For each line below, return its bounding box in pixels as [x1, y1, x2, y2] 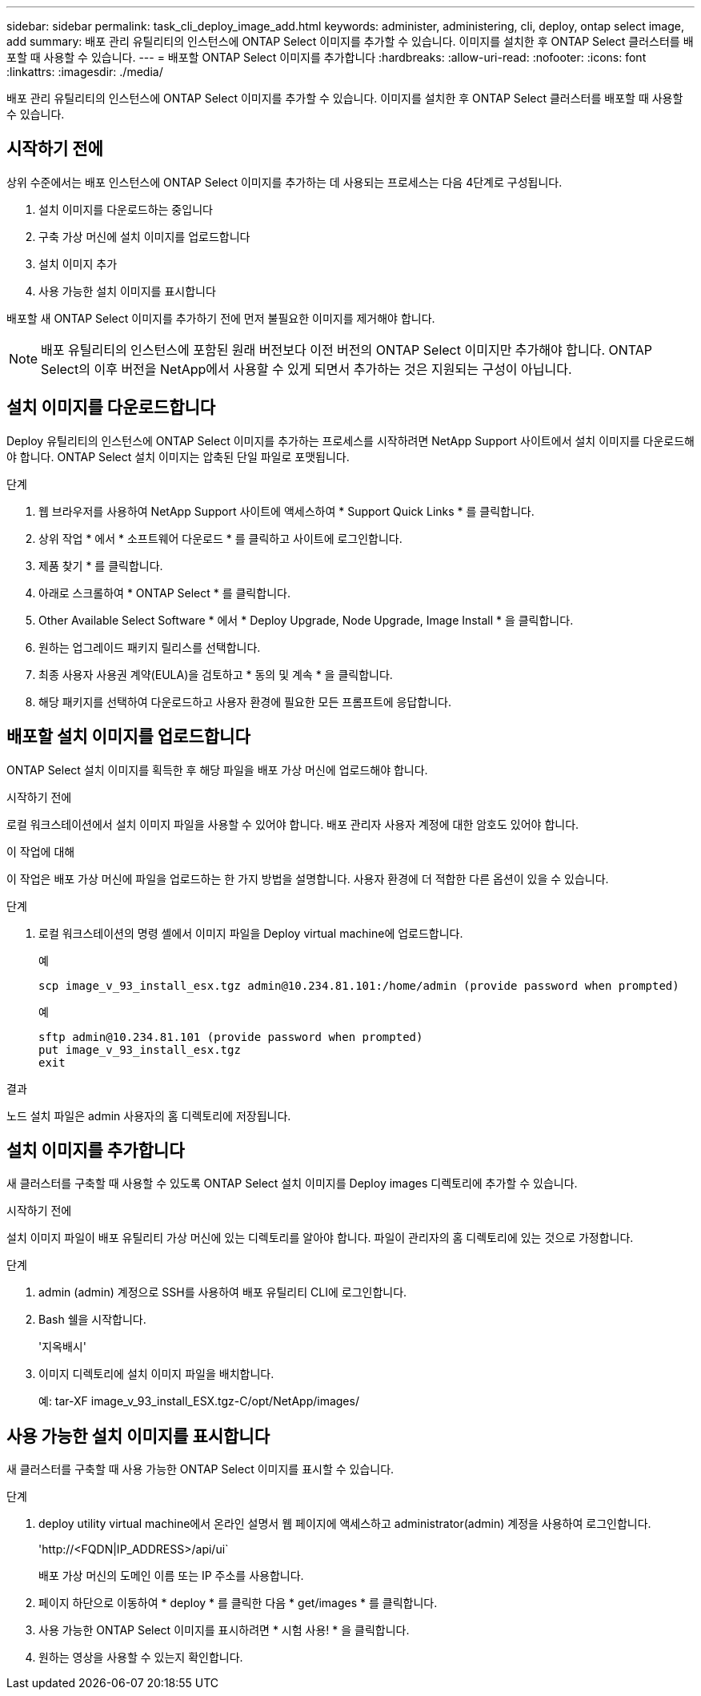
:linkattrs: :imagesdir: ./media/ [6, 65, 163, 78]
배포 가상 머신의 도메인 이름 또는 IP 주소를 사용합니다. [38, 1569, 304, 1583]
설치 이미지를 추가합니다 [6, 1139, 185, 1160]
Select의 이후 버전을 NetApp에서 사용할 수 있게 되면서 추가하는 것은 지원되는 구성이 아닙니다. [41, 360, 572, 377]
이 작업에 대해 [6, 844, 75, 858]
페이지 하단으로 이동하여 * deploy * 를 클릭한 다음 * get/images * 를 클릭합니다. [38, 1596, 438, 1610]
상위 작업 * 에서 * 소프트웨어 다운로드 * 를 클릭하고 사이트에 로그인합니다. [38, 531, 403, 545]
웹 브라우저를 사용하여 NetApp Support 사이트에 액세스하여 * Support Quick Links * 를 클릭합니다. [38, 504, 535, 518]
